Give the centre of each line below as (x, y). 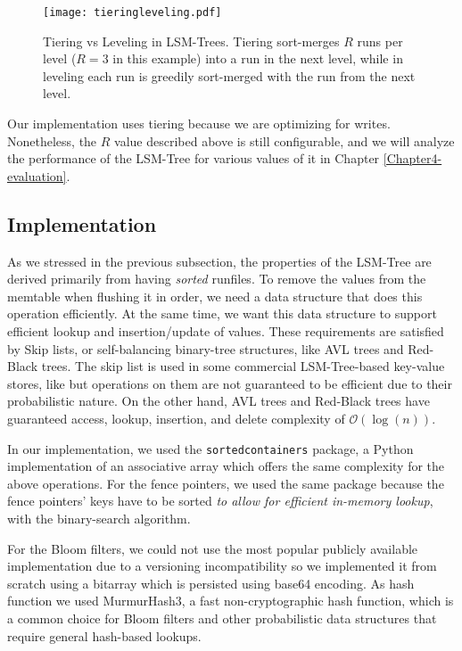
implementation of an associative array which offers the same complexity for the (226, 466)
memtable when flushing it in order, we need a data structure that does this (215, 296)
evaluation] (37, 175)
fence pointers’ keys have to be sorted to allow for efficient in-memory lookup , (220, 501)
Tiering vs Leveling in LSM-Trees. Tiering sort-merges (191, 41)
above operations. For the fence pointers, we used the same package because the (226, 483)
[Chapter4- (412, 158)
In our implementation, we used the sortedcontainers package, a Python (210, 448)
